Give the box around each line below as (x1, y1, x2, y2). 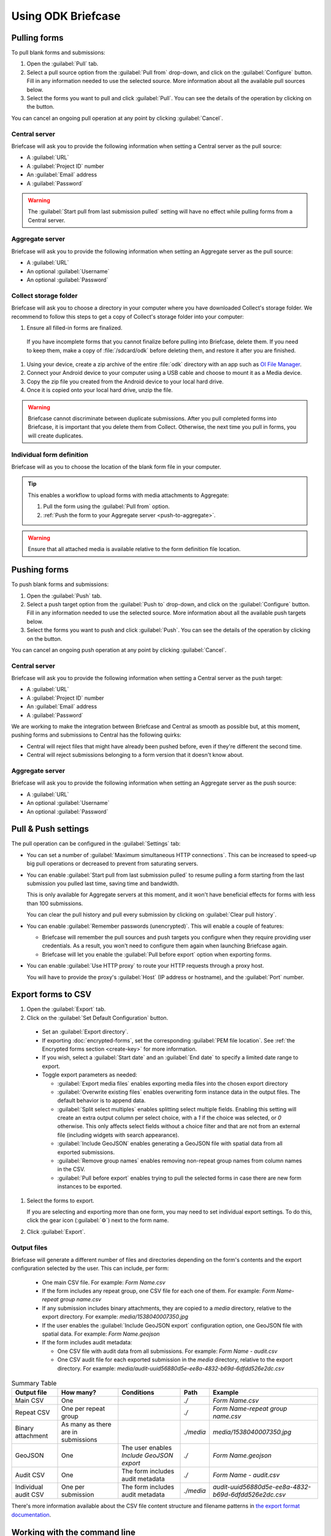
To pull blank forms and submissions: (11, 49, 105, 57)
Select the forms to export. (26, 1197, 94, 1204)
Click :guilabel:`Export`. (26, 1228, 86, 1235)
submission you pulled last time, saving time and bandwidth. (26, 879, 179, 887)
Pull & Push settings (11, 824, 89, 834)
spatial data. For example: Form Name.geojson (42, 1330, 160, 1338)
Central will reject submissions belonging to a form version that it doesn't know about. (26, 751, 244, 759)
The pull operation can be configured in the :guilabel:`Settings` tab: (11, 840, 181, 847)
